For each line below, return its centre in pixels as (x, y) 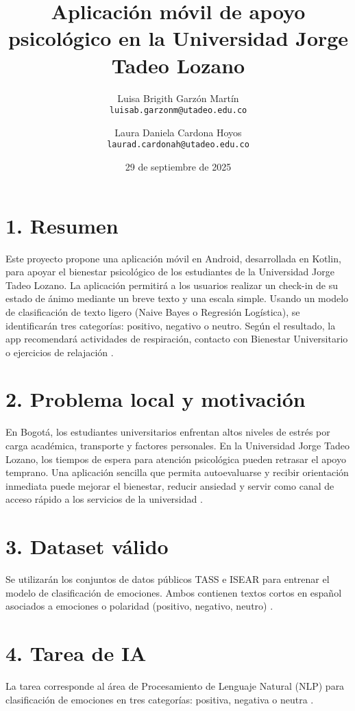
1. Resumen (62, 225)
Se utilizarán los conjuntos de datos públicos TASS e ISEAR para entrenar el (168, 579)
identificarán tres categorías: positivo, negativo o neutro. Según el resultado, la (171, 325)
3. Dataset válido (87, 546)
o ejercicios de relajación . (60, 352)
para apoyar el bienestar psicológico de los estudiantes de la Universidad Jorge (170, 272)
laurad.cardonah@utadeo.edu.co (178, 145)
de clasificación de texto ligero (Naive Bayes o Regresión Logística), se (153, 311)
